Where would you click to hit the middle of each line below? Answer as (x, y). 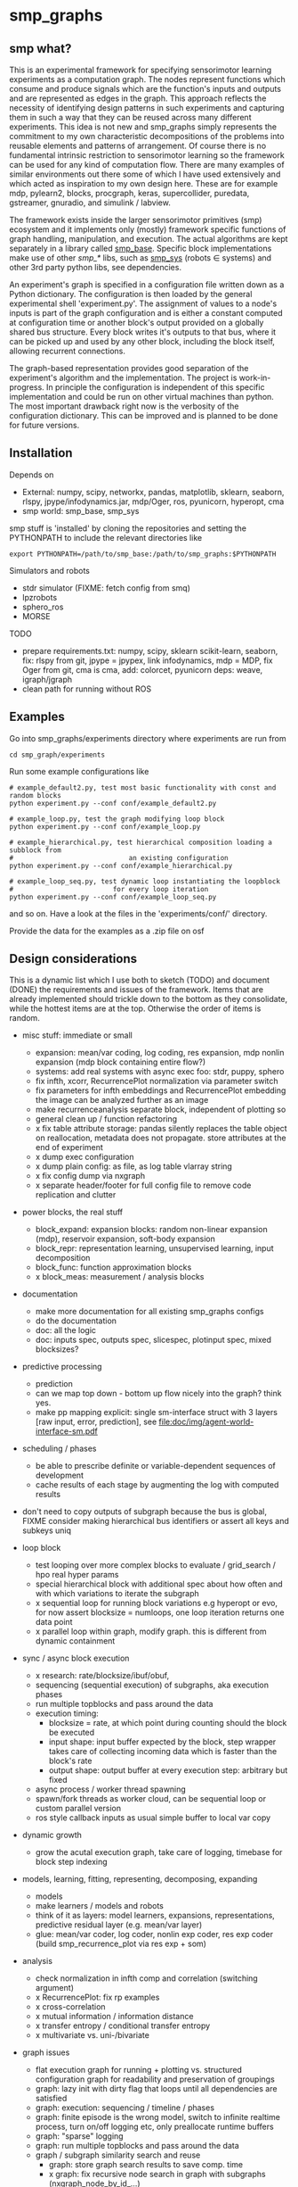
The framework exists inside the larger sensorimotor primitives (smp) (136, 220)
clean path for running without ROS (87, 689)
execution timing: (67, 1713)
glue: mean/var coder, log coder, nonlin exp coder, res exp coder (154, 1934)
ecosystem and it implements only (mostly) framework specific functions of (148, 229)
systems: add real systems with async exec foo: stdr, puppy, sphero (160, 1072)
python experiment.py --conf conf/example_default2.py (113, 803)
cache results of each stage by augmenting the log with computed (157, 1485)
